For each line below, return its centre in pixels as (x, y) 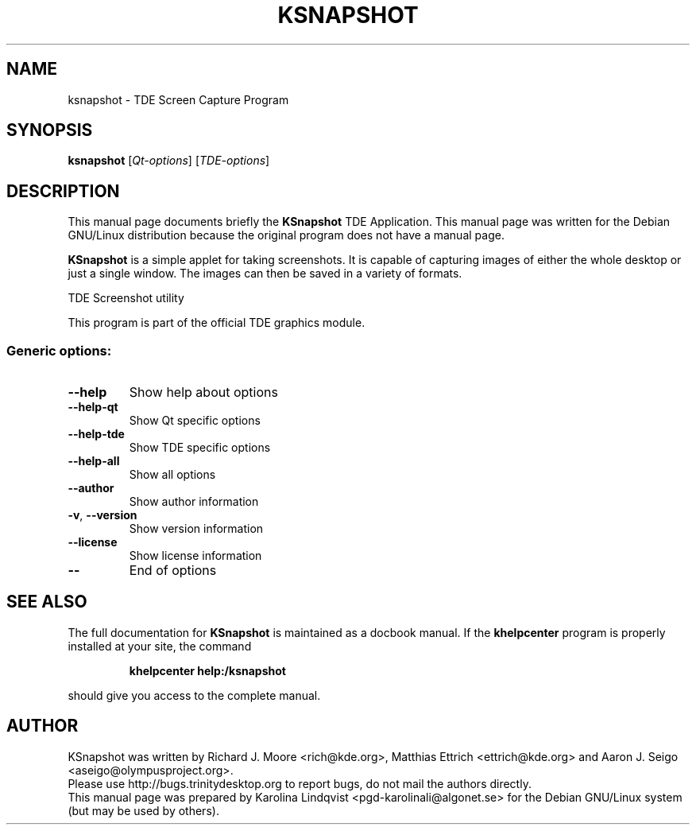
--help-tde (96, 434)
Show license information (195, 556)
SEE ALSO (47, 602)
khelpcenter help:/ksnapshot (207, 670)
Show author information (194, 502)
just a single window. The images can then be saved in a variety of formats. (265, 274)
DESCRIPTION (63, 191)
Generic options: (59, 350)
